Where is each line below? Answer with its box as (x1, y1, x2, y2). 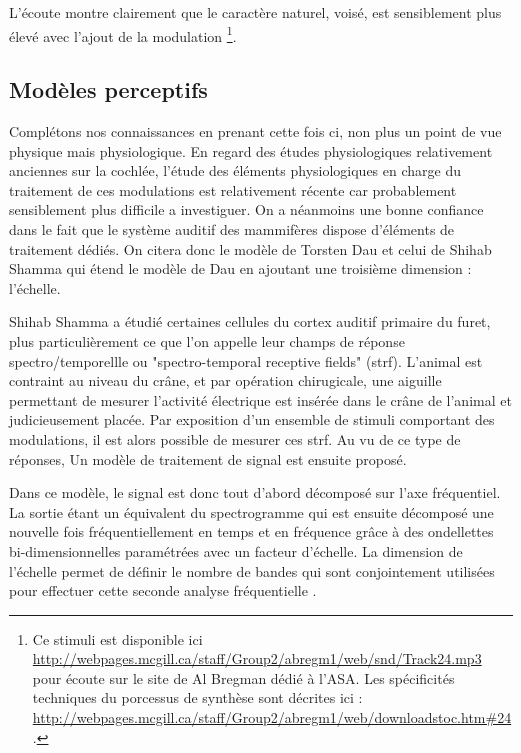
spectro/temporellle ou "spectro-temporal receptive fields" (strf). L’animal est (9, 350, 483, 371)
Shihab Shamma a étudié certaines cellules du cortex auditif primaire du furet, (9, 311, 491, 332)
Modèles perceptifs (9, 74, 208, 105)
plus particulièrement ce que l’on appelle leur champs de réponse (9, 330, 405, 351)
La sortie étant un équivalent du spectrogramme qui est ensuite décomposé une (9, 501, 494, 522)
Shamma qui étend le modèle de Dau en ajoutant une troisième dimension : (9, 258, 472, 279)
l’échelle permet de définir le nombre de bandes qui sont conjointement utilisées (9, 560, 495, 581)
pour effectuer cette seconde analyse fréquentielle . (9, 580, 317, 601)
